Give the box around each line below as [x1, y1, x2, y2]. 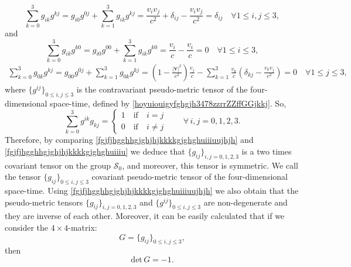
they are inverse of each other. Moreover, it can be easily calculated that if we [5, 210, 285, 222]
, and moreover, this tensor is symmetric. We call [122, 159, 298, 171]
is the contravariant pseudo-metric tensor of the [76, 83, 248, 95]
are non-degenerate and [203, 196, 288, 208]
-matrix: [68, 221, 97, 234]
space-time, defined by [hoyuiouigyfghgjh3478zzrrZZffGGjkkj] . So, [50, 97, 287, 109]
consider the [5, 221, 49, 234]
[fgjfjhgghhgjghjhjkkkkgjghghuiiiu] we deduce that [5, 145, 185, 157]
